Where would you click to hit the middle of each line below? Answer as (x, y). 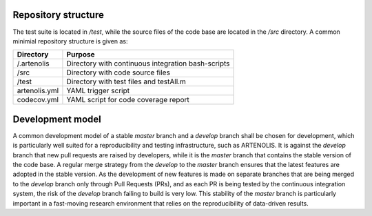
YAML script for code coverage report (128, 100)
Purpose (81, 55)
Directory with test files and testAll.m (126, 81)
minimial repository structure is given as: (70, 41)
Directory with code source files (118, 72)
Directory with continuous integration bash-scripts (148, 63)
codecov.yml (38, 100)
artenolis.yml (38, 91)
